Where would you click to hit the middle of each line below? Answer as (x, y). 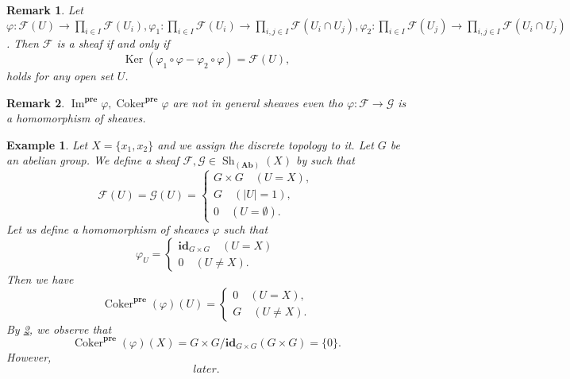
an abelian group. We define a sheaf (93, 160)
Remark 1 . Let (45, 10)
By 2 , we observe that (59, 329)
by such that (325, 160)
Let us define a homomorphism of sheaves (108, 229)
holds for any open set (60, 75)
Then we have (40, 279)
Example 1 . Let (47, 144)
